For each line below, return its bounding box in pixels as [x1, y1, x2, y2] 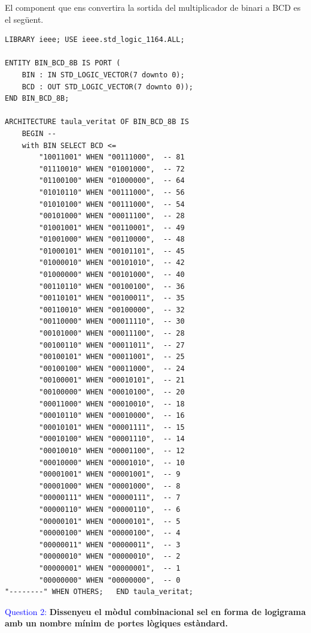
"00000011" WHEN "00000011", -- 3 [39, 540, 181, 549]
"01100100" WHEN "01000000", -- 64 [39, 176, 185, 185]
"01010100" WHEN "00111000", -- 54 [39, 200, 185, 209]
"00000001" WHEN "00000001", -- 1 [39, 563, 181, 572]
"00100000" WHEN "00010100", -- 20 [39, 388, 185, 396]
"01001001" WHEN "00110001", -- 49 [39, 223, 185, 232]
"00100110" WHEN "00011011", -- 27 [39, 340, 185, 349]
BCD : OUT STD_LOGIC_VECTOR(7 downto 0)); [22, 82, 193, 91]
